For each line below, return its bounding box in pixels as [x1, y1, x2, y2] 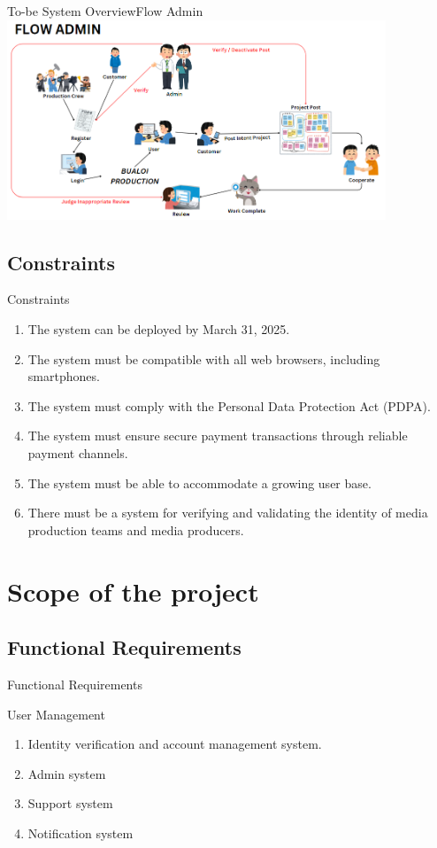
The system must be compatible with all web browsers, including [27, 349, 380, 368]
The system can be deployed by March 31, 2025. [27, 319, 290, 338]
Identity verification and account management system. [27, 735, 322, 753]
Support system [27, 794, 113, 813]
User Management [7, 704, 105, 723]
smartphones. [27, 367, 100, 385]
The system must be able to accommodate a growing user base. [27, 473, 372, 492]
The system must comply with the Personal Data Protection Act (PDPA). [27, 396, 431, 415]
